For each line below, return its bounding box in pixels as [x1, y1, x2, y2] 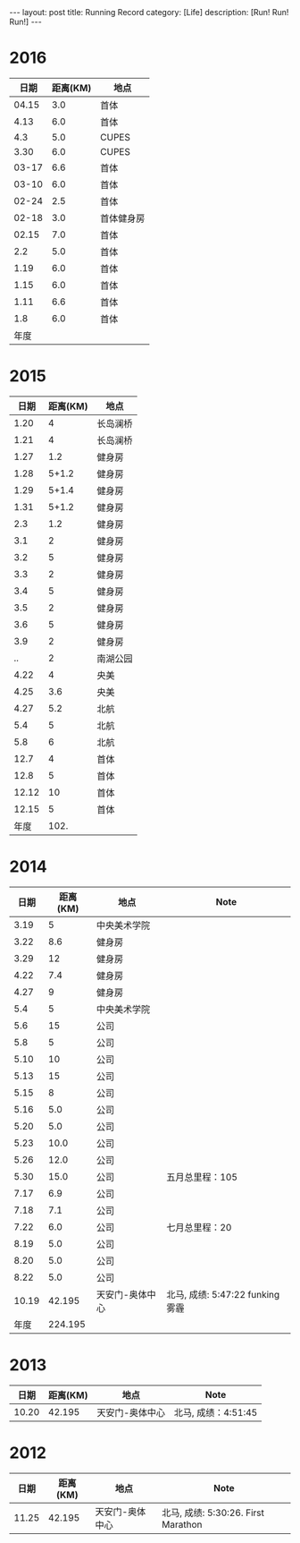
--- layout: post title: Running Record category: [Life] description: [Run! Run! [9, 7, 289, 17]
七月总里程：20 [166, 1221, 232, 1233]
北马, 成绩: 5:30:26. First [162, 1506, 265, 1519]
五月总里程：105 [166, 1171, 238, 1183]
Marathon [162, 1518, 203, 1530]
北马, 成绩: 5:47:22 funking [166, 1288, 280, 1300]
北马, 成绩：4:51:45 [173, 1406, 258, 1419]
